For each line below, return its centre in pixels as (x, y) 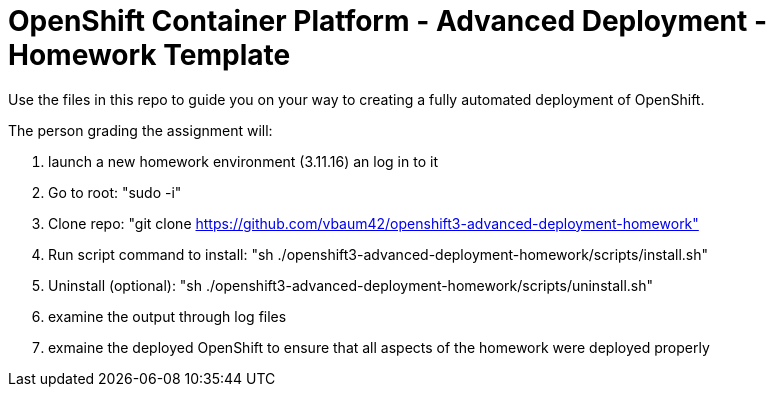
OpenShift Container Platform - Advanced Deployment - (388, 21)
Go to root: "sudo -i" (115, 192)
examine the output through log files (167, 316)
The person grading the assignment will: (140, 130)
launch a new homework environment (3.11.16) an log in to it (243, 161)
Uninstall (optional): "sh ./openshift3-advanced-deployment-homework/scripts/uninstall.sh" (351, 285)
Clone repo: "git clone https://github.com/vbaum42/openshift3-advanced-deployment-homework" (373, 223)
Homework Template (149, 55)
